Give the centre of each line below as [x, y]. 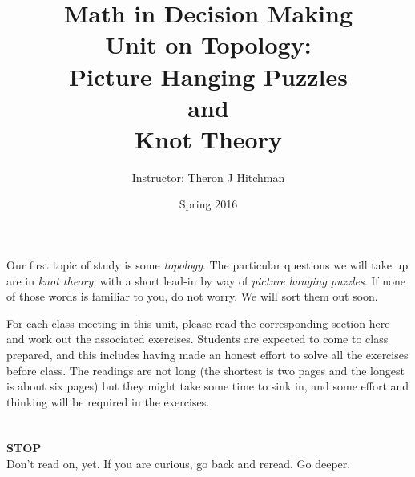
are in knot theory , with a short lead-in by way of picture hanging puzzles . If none [206, 280]
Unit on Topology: [208, 44]
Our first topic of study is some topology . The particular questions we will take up [207, 265]
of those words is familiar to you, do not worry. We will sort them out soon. [192, 296]
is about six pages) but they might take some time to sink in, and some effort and [208, 386]
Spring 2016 [208, 204]
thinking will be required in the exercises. [108, 401]
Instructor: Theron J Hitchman [208, 177]
